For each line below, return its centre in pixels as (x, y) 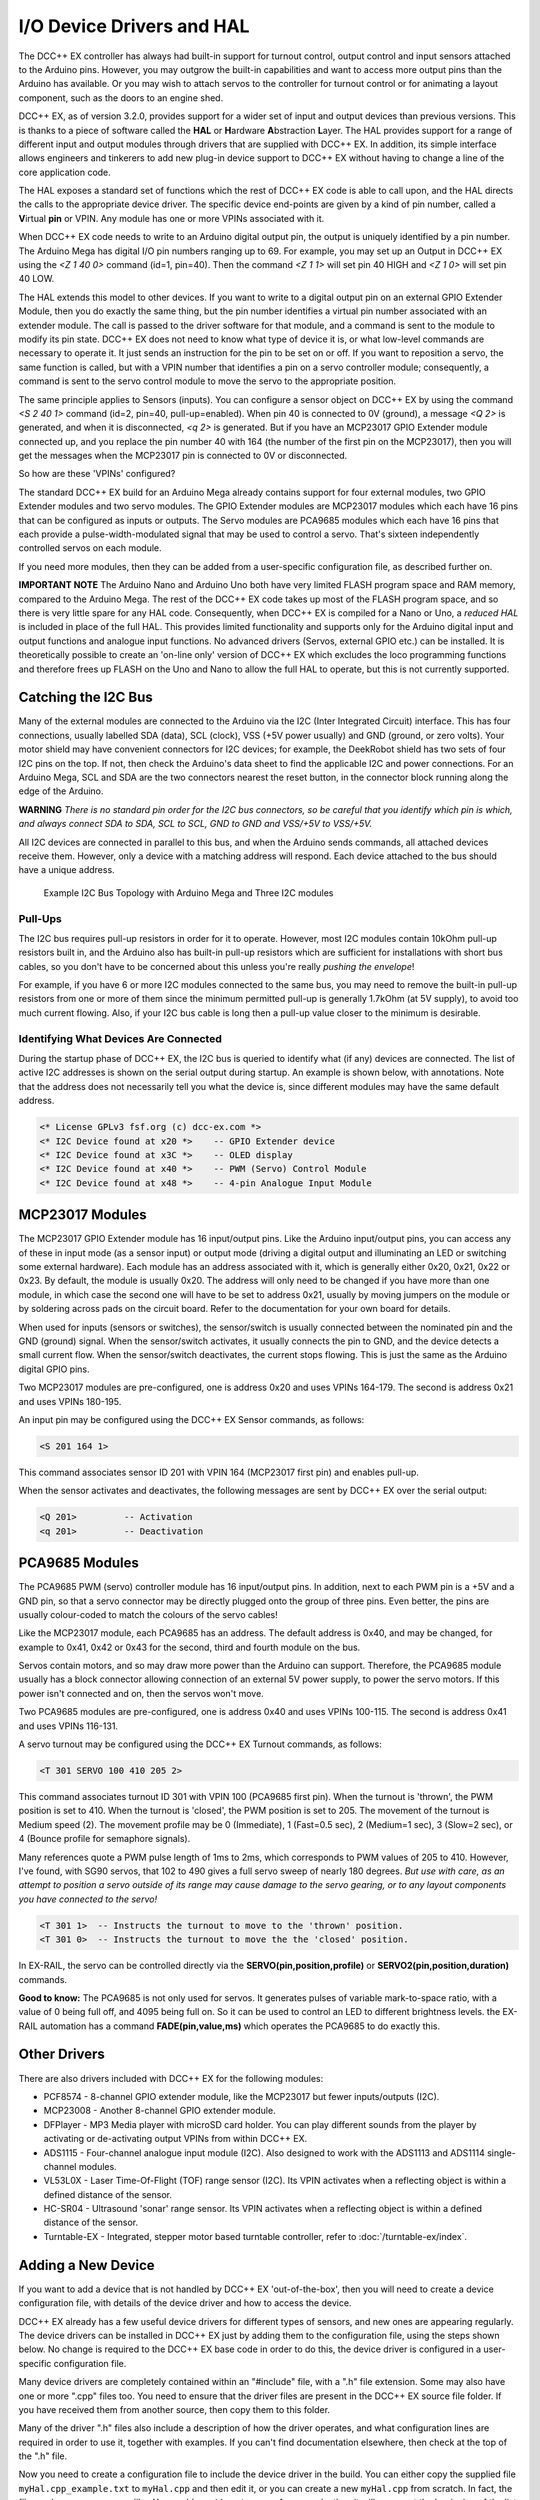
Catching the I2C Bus (86, 697)
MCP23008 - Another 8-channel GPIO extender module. (159, 2111)
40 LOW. (36, 279)
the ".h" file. (43, 2456)
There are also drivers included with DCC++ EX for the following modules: (171, 2078)
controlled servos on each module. (90, 548)
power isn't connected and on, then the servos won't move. (141, 1693)
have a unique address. (66, 870)
